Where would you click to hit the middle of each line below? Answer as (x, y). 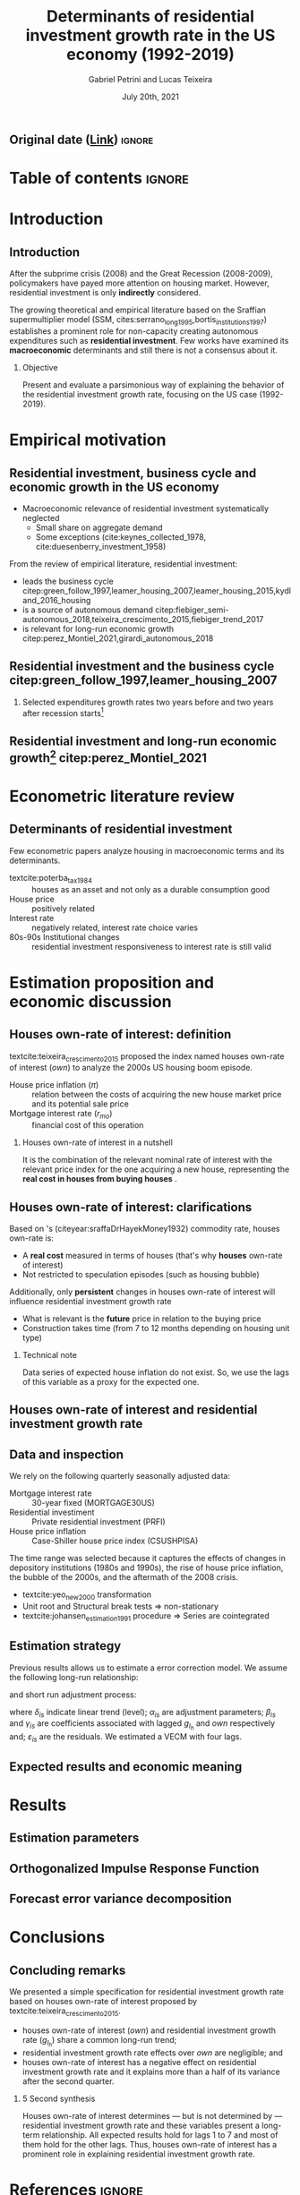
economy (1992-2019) (150, 55)
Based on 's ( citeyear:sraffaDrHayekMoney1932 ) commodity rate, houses (145, 1228)
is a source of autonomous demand (88, 610)
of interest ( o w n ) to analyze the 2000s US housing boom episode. (131, 1068)
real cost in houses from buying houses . (99, 1179)
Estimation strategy (65, 1646)
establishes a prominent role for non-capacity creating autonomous (134, 331)
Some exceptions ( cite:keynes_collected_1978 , (121, 537)
